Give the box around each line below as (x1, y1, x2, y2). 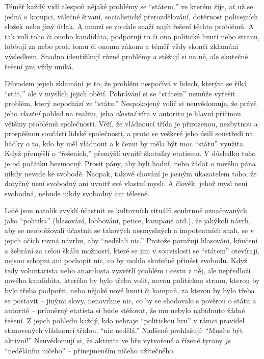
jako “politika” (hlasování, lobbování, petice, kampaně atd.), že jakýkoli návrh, (5, 215, 251, 225)
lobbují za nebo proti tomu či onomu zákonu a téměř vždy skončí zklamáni (5, 41, 239, 52)
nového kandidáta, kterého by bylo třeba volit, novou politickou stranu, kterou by (5, 275, 260, 286)
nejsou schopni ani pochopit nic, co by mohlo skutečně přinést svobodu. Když (5, 255, 248, 266)
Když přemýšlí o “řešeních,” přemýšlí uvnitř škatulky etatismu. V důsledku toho (5, 148, 256, 159)
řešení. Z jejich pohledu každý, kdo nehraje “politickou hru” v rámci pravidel (5, 315, 245, 325)
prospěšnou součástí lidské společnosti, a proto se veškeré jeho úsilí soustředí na (5, 128, 253, 139)
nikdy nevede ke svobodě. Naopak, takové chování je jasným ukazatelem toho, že (5, 168, 257, 178)
